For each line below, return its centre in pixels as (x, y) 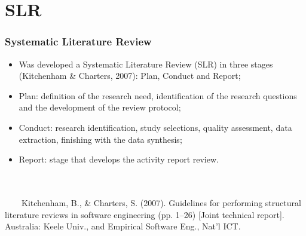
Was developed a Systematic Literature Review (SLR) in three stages (146, 64)
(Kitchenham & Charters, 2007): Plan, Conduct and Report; (130, 76)
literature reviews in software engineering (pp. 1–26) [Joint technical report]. (145, 214)
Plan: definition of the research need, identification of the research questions (158, 95)
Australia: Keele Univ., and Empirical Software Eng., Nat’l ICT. (123, 226)
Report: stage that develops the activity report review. (119, 159)
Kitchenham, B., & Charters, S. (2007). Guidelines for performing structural (161, 202)
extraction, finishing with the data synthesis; (100, 139)
